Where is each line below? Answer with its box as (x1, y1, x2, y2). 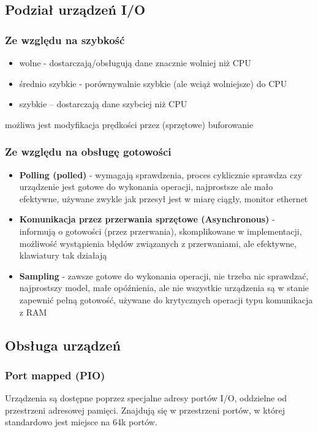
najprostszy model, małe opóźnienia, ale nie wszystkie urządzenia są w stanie (19, 281, 309, 294)
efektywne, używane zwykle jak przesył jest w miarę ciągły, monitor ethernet (19, 192, 308, 205)
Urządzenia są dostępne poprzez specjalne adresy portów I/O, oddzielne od (5, 392, 287, 404)
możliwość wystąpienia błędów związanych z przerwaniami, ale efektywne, (19, 237, 297, 249)
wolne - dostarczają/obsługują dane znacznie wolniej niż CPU (19, 56, 251, 69)
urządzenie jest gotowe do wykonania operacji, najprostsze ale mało (19, 180, 273, 193)
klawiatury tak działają (19, 249, 107, 262)
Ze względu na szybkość (5, 32, 125, 47)
